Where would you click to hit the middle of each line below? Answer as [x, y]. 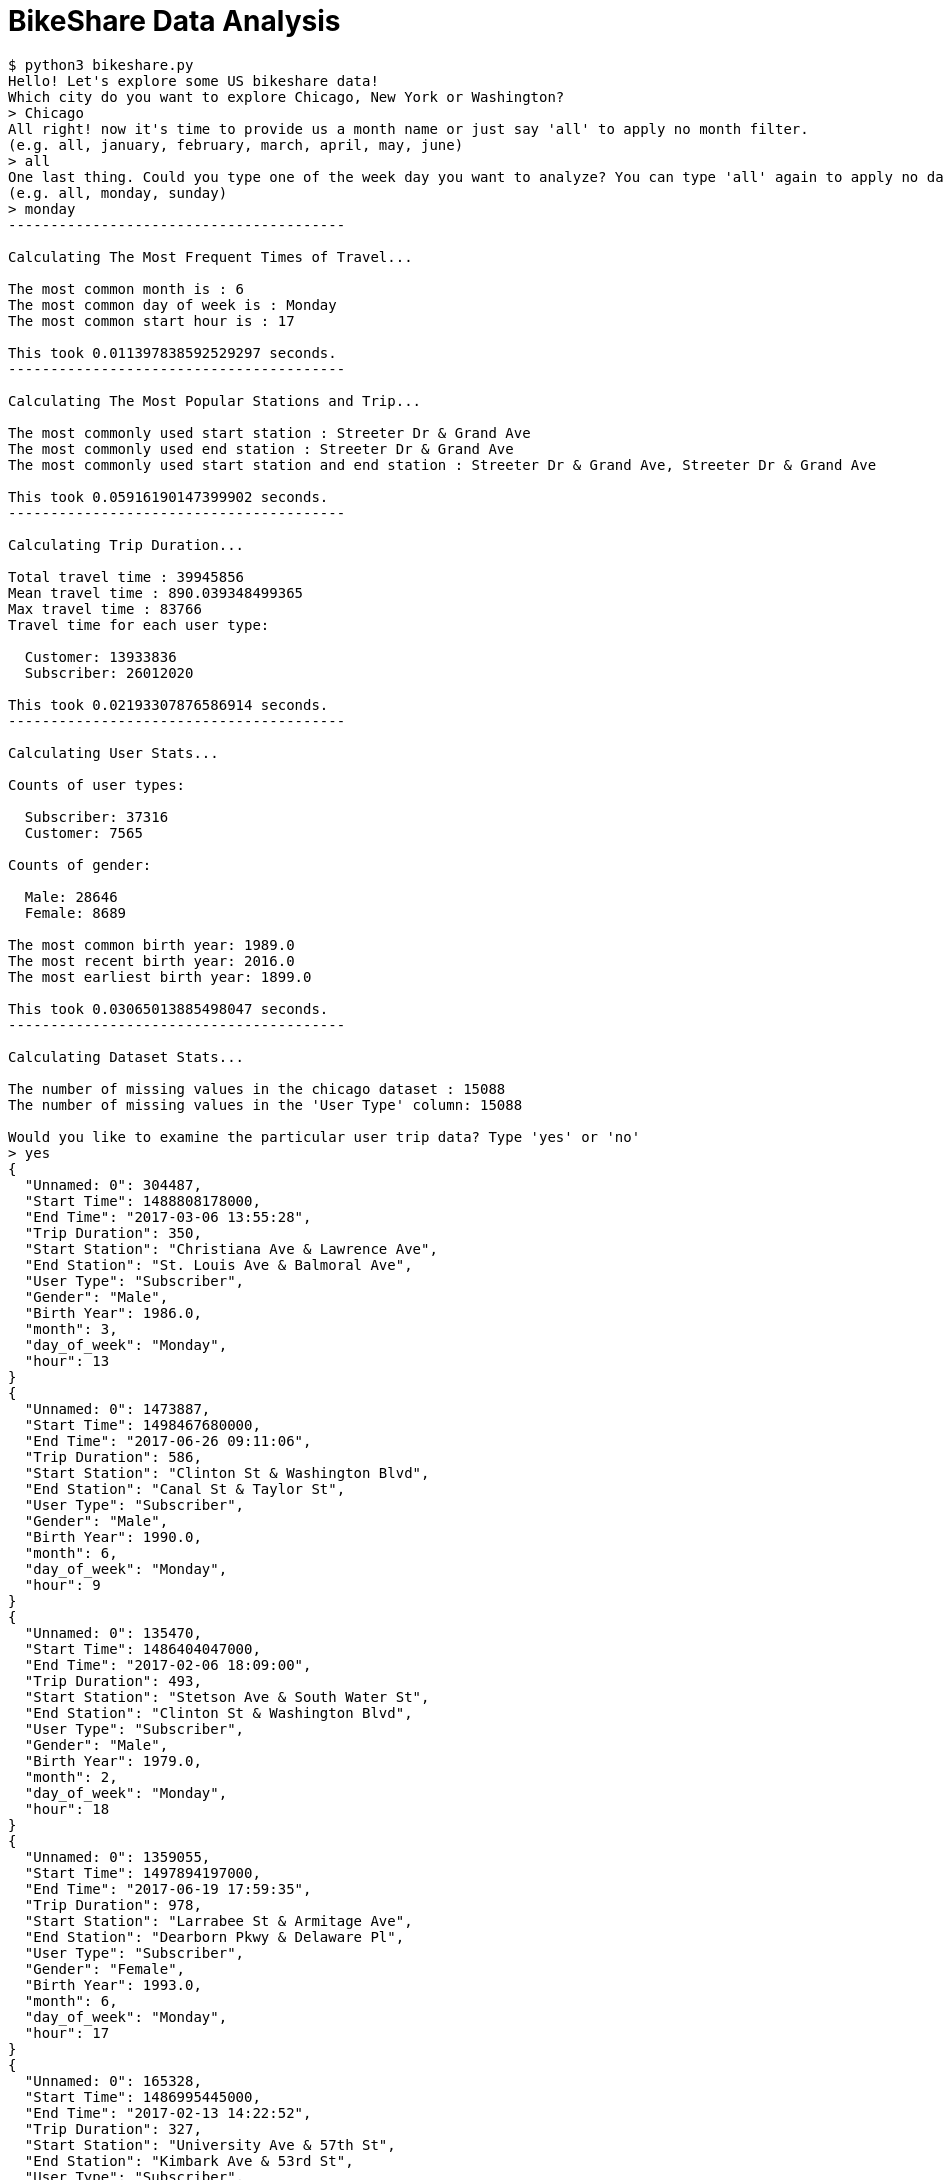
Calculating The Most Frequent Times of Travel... [210, 256]
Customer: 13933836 [100, 656]
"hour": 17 [67, 2032]
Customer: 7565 [83, 832]
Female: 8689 [75, 912]
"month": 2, [71, 1776]
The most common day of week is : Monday [172, 304]
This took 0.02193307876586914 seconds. [168, 704]
